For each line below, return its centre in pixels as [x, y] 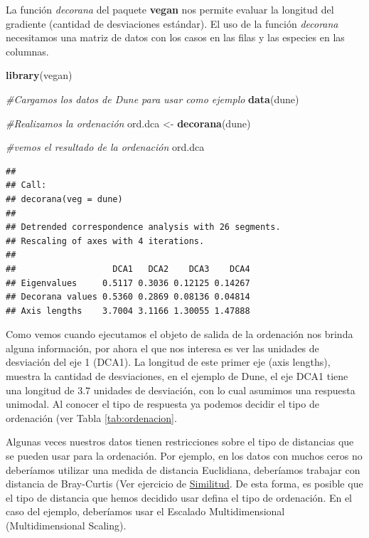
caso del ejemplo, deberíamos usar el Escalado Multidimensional [145, 511]
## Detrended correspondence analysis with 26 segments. [143, 227]
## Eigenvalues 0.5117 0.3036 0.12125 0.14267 [128, 283]
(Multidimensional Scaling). [66, 525]
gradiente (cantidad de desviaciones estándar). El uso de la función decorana [172, 23]
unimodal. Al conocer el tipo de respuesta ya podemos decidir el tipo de [162, 404]
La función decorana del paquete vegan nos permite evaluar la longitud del [170, 9]
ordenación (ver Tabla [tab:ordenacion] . [91, 417]
